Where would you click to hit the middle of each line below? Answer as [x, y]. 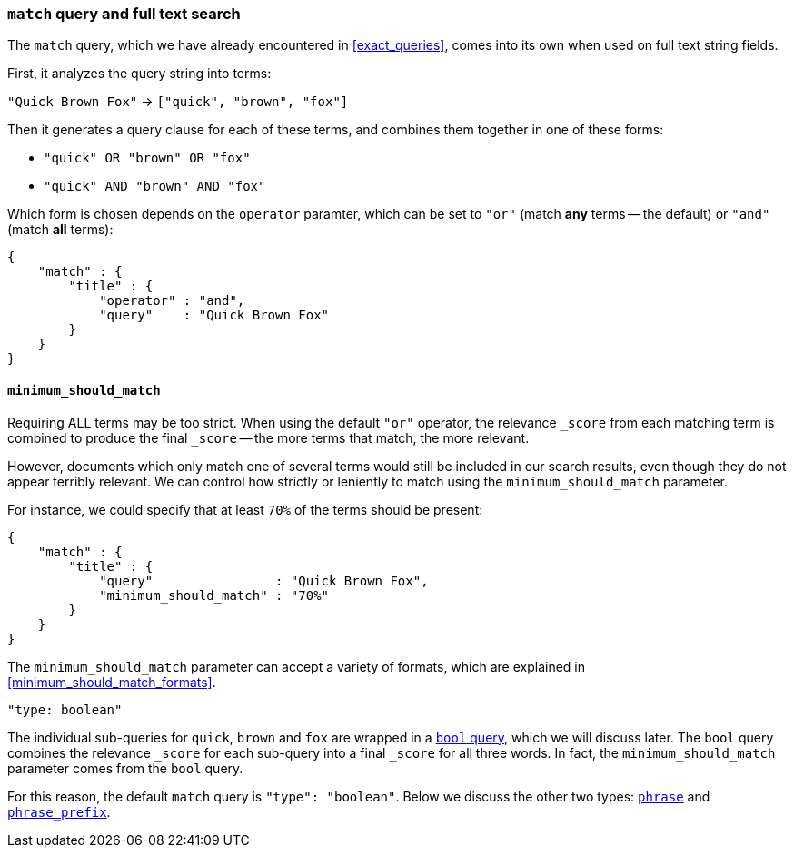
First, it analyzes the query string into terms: [139, 74]
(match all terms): [60, 230]
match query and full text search [124, 14]
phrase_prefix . [59, 811]
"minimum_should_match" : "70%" [214, 595]
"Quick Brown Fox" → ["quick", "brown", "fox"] [178, 102]
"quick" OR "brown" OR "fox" [147, 158]
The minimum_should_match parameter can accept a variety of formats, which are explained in [297, 666]
